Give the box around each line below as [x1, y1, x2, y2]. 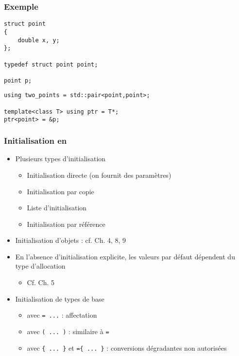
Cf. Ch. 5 [27, 277, 54, 288]
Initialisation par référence [27, 219, 105, 229]
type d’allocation [15, 261, 66, 271]
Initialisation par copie [27, 186, 94, 196]
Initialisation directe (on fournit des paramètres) [27, 170, 171, 180]
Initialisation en [4, 135, 67, 147]
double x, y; [17, 36, 60, 44]
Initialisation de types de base [15, 293, 104, 304]
